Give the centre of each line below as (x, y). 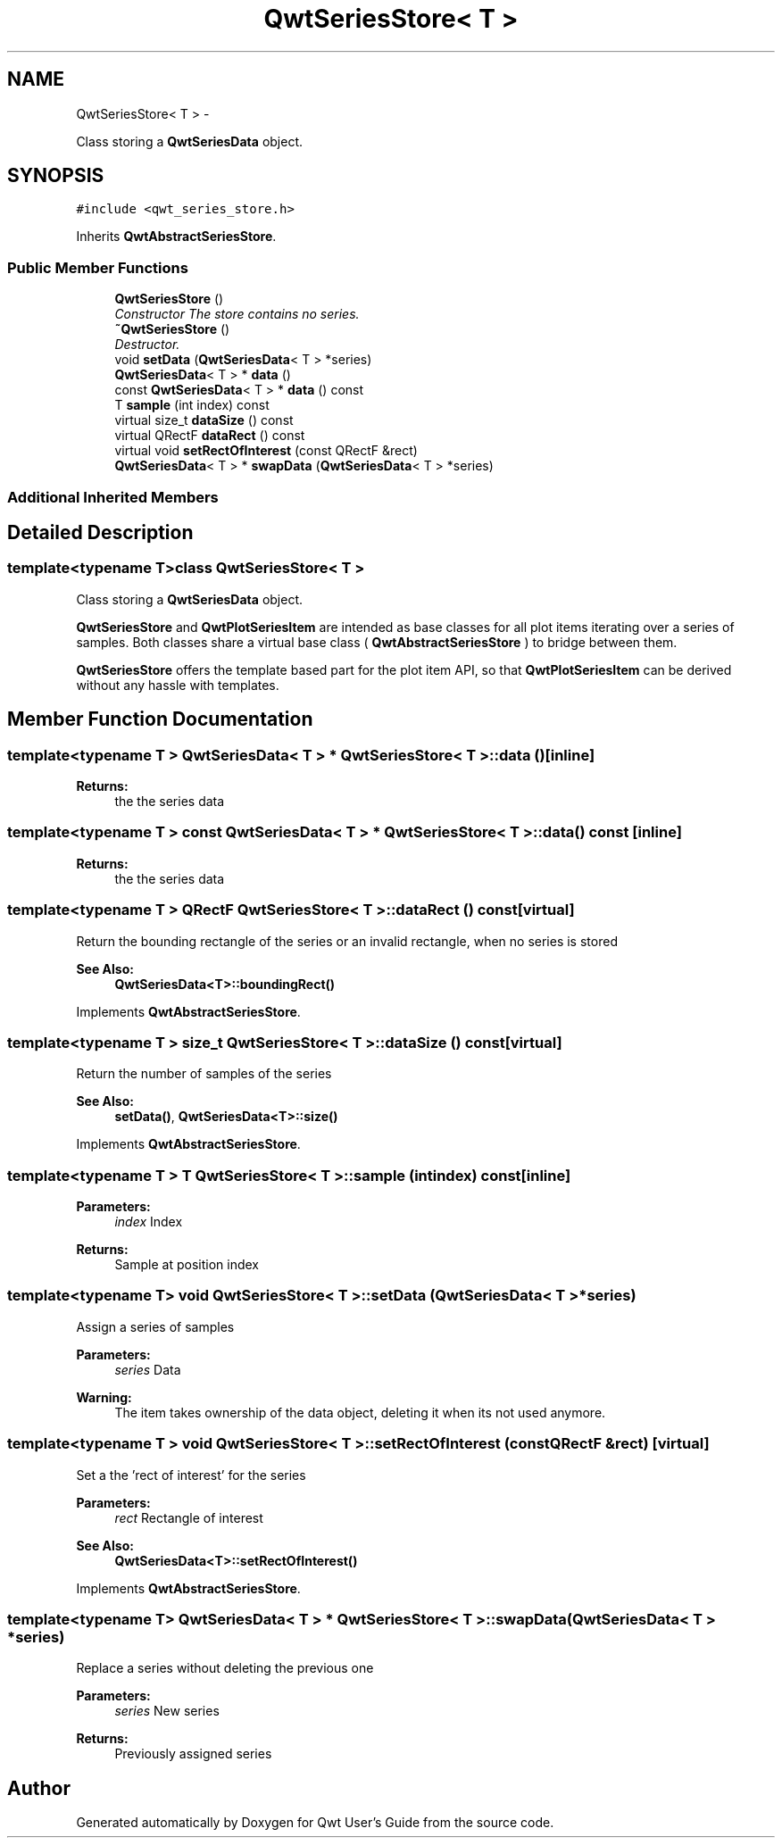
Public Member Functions (98, 267)
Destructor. (147, 345)
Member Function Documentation (160, 719)
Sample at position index (187, 1264)
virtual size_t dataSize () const (204, 420)
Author (39, 1788)
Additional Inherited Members (113, 497)
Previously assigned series (193, 1754)
